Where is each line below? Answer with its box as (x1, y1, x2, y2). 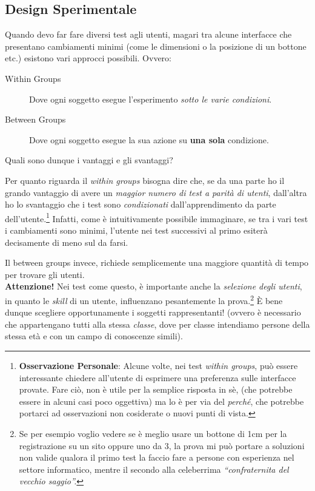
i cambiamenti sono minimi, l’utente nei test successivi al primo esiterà (5, 223, 268, 236)
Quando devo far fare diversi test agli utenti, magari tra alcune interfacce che (5, 28, 292, 41)
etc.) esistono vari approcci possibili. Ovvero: (5, 52, 171, 64)
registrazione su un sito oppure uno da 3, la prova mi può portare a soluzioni (19, 439, 305, 452)
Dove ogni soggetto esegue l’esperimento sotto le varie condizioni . (29, 92, 272, 105)
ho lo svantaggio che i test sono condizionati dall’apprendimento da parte (5, 198, 276, 211)
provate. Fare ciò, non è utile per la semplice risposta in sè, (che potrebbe (19, 383, 293, 396)
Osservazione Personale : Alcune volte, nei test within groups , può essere (19, 359, 298, 371)
